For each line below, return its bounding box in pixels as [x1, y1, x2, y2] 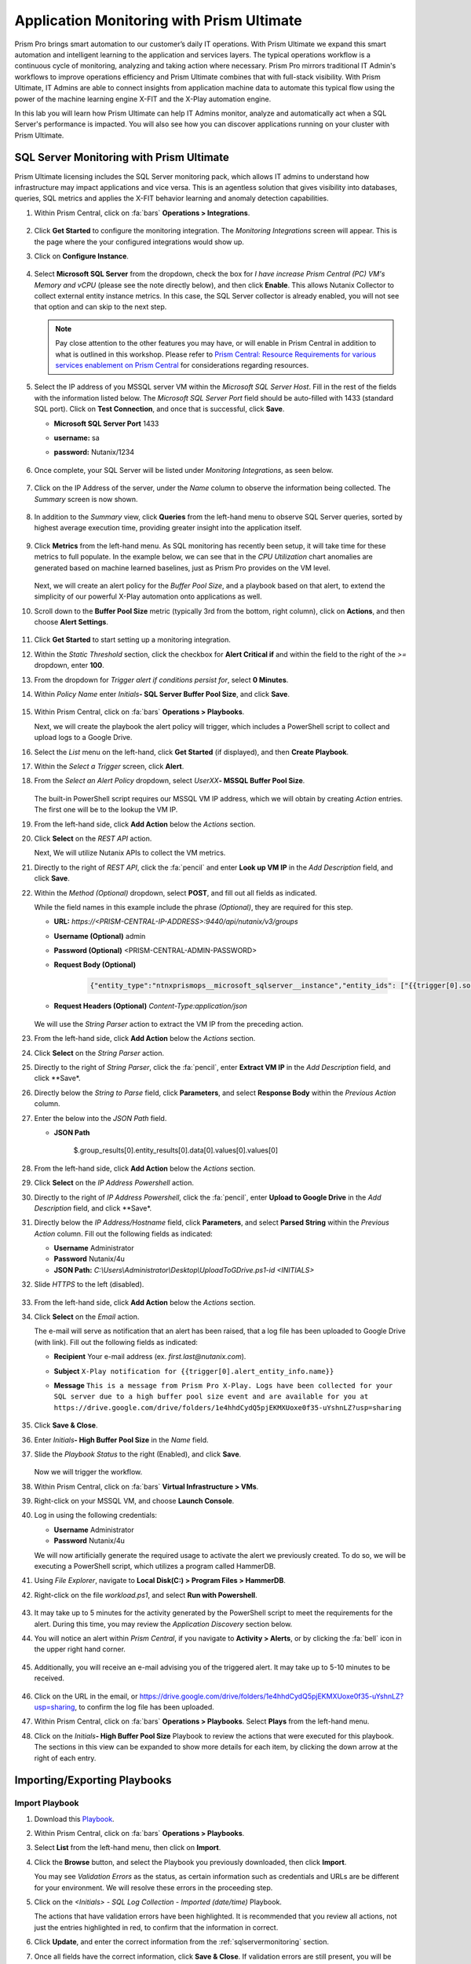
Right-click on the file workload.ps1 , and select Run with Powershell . [34, 1590, 258, 1599]
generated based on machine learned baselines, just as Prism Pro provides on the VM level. [34, 562, 331, 573]
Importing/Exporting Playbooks [14, 1774, 172, 1787]
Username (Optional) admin [53, 931, 146, 940]
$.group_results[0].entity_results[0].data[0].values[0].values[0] [73, 1145, 279, 1155]
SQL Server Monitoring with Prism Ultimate [14, 151, 229, 164]
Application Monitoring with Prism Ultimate [14, 12, 302, 29]
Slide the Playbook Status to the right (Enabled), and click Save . [34, 1449, 242, 1459]
